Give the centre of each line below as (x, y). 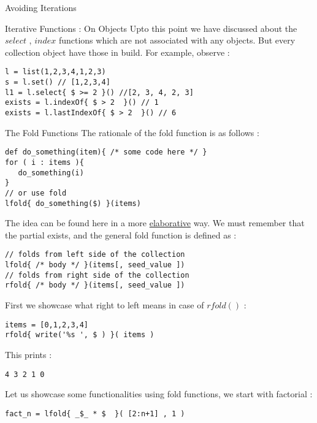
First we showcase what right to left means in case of (105, 305)
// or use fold (36, 193)
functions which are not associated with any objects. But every (177, 40)
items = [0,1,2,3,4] (47, 325)
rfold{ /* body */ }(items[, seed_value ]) (95, 285)
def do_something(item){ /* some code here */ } (106, 152)
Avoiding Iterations (41, 7)
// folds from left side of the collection (95, 255)
